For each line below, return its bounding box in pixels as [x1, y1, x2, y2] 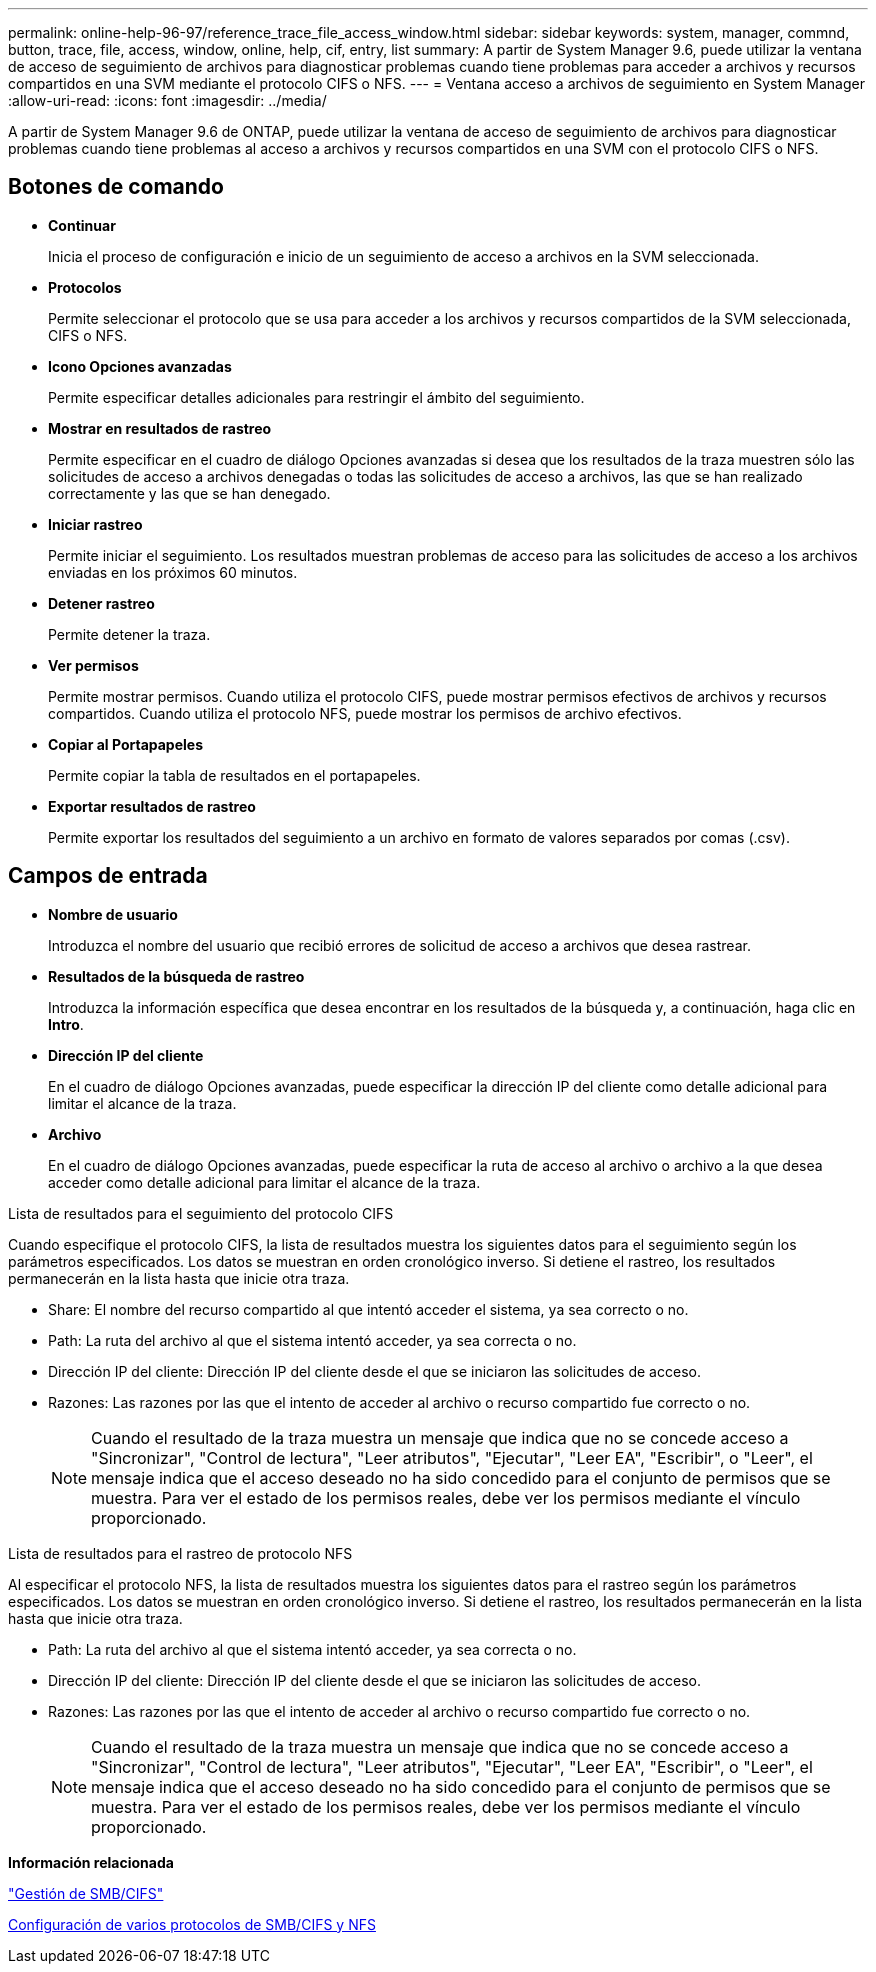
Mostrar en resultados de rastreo [48, 419, 272, 437]
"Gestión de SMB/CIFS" [8, 1884, 164, 1902]
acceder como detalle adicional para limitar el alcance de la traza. [48, 1173, 481, 1191]
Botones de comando [8, 174, 224, 200]
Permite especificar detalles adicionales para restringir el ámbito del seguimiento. [48, 388, 585, 406]
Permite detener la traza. [48, 625, 211, 643]
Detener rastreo [48, 594, 155, 612]
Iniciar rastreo [48, 515, 143, 533]
